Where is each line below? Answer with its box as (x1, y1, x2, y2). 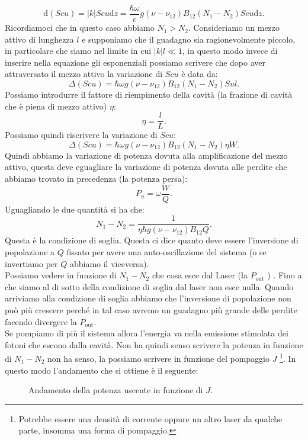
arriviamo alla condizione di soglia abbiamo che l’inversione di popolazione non (5, 292, 291, 304)
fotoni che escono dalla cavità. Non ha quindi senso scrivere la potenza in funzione (5, 338, 303, 351)
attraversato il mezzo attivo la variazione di (5, 68, 163, 80)
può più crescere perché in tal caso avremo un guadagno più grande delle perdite (5, 303, 297, 316)
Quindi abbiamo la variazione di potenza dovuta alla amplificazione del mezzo (5, 149, 288, 161)
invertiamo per (5, 257, 58, 269)
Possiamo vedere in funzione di (5, 269, 117, 281)
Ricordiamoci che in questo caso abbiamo (5, 21, 155, 34)
